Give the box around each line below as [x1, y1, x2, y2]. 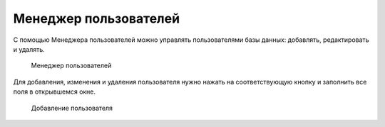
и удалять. [13, 45, 46, 53]
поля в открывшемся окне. [13, 87, 96, 96]
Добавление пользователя [31, 104, 113, 112]
